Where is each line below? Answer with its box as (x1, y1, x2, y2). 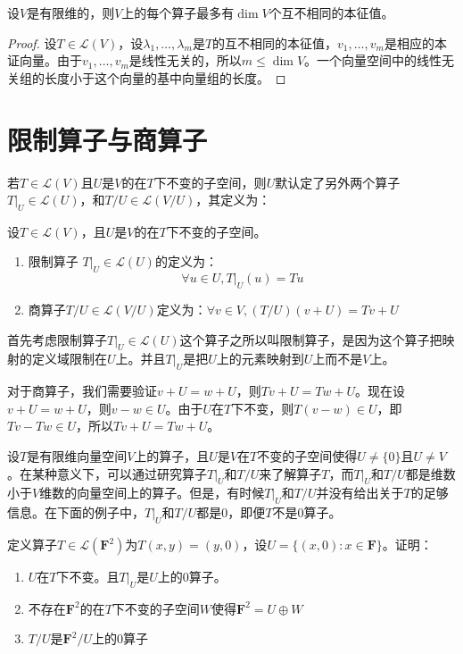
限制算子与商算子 (7, 121, 208, 157)
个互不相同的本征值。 (269, 4, 394, 21)
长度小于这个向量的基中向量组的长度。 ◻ (44, 68, 286, 87)
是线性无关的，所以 (128, 51, 242, 70)
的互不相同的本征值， (212, 33, 338, 52)
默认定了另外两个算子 (275, 172, 401, 191)
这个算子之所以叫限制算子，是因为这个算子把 (179, 330, 442, 348)
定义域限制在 (31, 349, 107, 368)
